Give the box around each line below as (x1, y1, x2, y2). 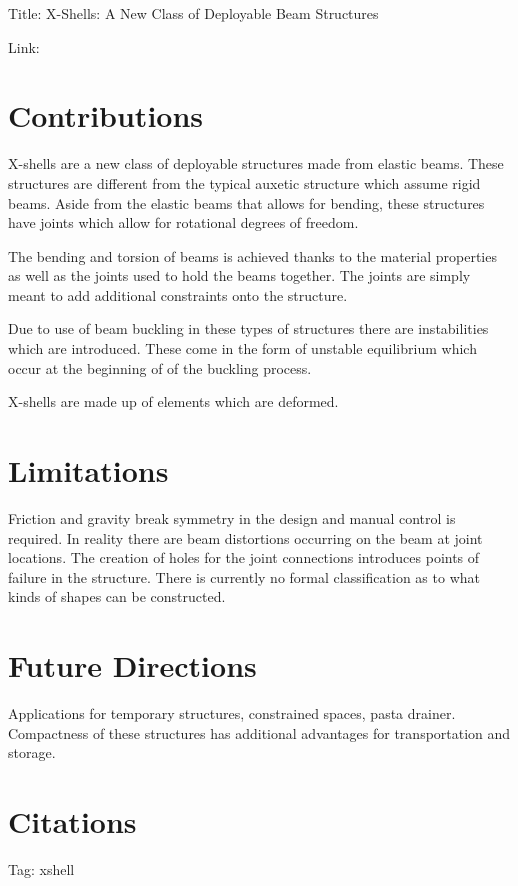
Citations (8, 801, 137, 842)
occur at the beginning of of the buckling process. (8, 357, 312, 378)
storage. (8, 742, 56, 763)
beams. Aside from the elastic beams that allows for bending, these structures (8, 192, 485, 213)
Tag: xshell (8, 858, 75, 879)
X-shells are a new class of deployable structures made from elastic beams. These (8, 153, 504, 174)
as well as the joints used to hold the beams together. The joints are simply (8, 265, 471, 286)
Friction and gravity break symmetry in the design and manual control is (8, 507, 456, 528)
